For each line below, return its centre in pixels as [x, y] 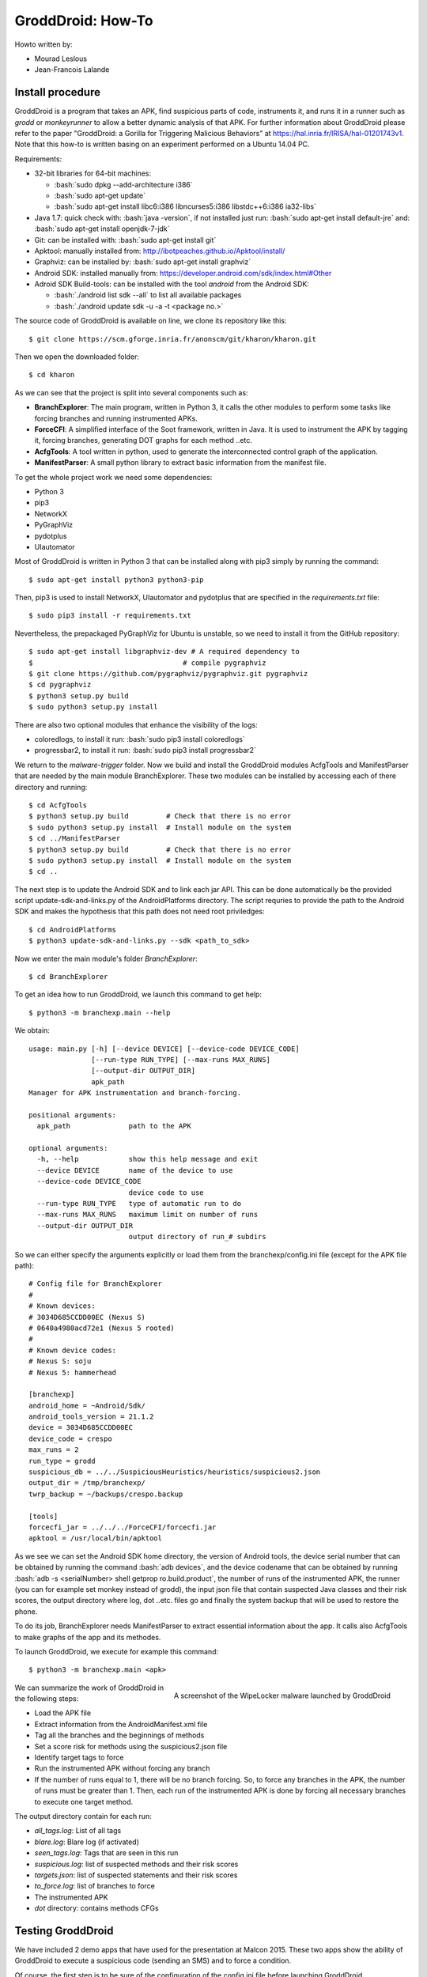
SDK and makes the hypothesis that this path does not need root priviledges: [140, 911]
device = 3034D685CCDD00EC [81, 1428]
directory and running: [51, 787]
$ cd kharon [52, 375]
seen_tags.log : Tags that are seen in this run [106, 1853]
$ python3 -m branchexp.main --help [100, 1013]
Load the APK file [62, 1713]
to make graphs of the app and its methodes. [88, 1637]
